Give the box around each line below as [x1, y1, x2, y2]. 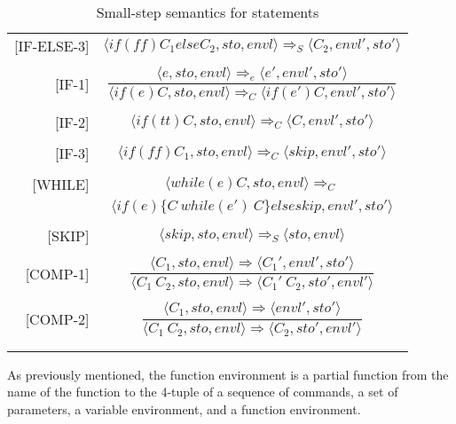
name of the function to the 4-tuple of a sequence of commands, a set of [7, 382, 398, 401]
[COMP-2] [25, 309, 90, 330]
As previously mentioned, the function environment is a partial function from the [7, 365, 449, 383]
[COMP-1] [25, 263, 90, 285]
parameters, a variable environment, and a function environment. [7, 399, 361, 418]
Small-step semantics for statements [96, 2, 319, 22]
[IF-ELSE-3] [14, 35, 90, 56]
